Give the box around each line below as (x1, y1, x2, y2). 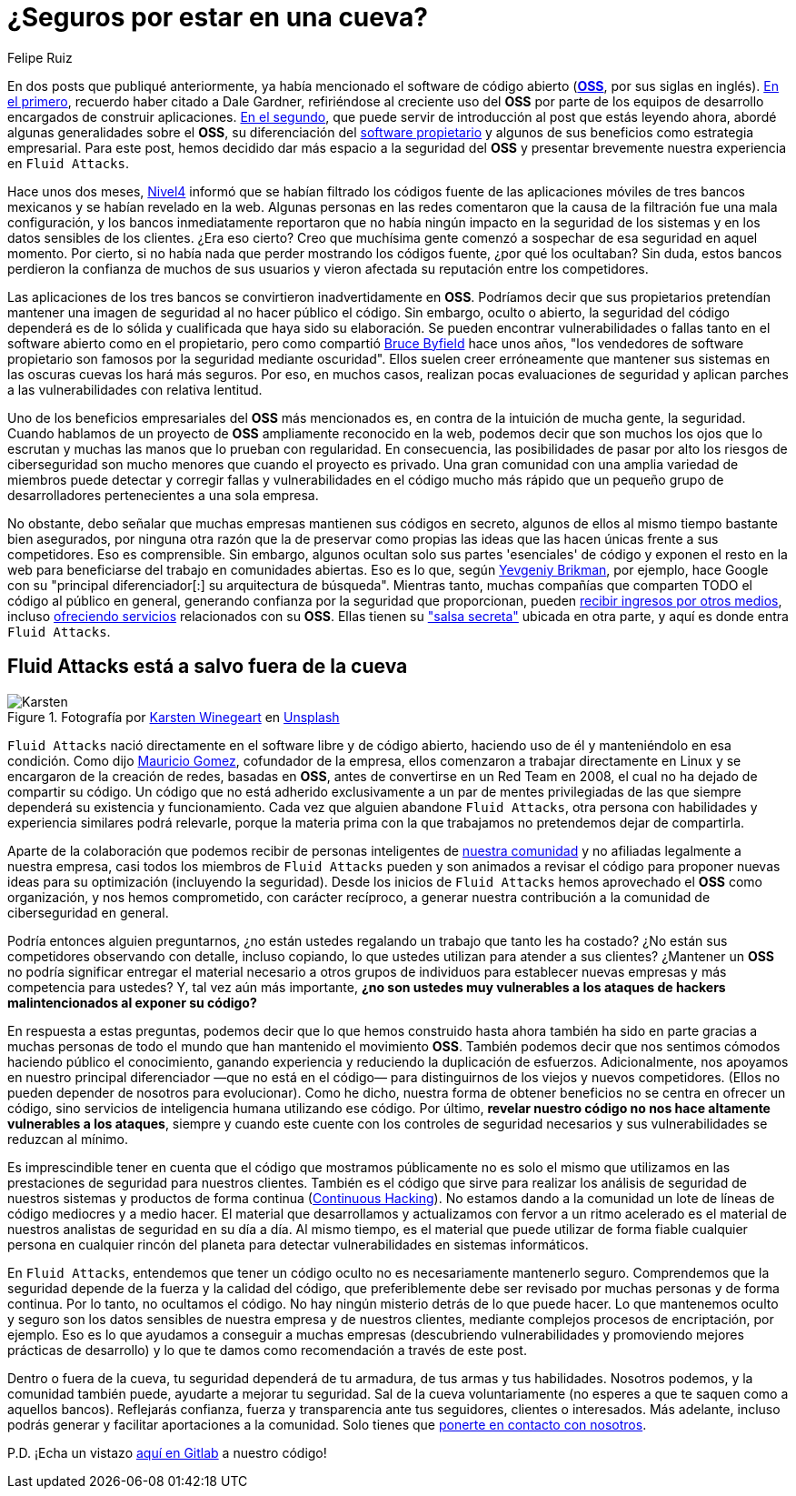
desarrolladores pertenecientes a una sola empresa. (7, 487, 319, 503)
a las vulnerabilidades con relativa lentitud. (7, 381, 263, 397)
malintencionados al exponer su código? (7, 994, 257, 1010)
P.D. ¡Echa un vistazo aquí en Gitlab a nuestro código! (7, 1444, 327, 1461)
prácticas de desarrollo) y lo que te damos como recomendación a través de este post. (7, 1341, 527, 1358)
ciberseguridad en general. (7, 904, 169, 920)
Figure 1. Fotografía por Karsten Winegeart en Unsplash (7, 708, 340, 725)
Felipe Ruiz (7, 49, 73, 65)
